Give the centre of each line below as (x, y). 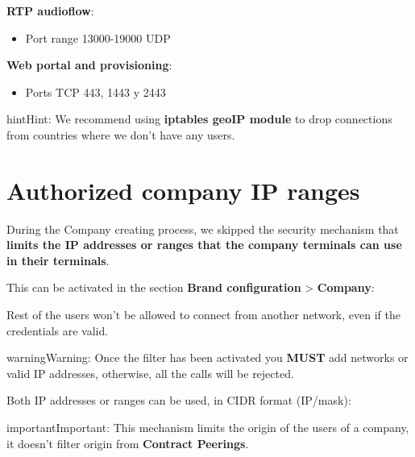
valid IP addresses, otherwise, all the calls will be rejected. (150, 373)
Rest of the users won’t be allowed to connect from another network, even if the (203, 315)
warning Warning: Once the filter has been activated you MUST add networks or (207, 357)
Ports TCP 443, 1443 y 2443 (95, 91)
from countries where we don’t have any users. (121, 134)
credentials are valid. (58, 330)
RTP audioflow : (50, 10)
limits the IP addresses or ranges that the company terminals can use (204, 245)
